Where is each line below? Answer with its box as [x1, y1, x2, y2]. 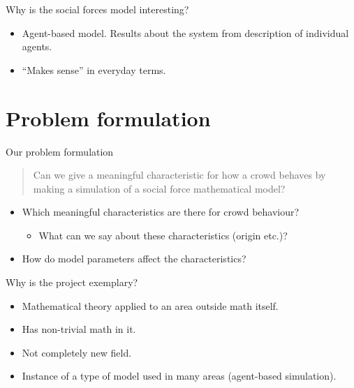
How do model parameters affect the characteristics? [22, 251, 246, 266]
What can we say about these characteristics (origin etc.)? [38, 227, 288, 242]
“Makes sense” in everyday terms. [22, 62, 166, 77]
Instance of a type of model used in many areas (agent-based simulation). [22, 368, 337, 383]
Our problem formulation [6, 144, 114, 158]
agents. [22, 39, 52, 54]
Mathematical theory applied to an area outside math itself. [22, 298, 279, 313]
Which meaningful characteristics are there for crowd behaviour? [22, 204, 300, 219]
